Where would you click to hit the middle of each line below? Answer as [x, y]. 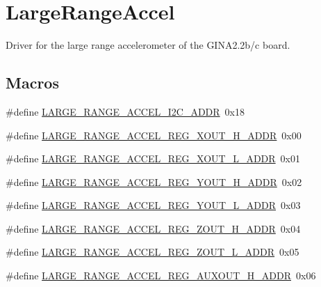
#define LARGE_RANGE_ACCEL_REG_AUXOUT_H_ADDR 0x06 [161, 276]
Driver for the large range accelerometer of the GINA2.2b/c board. [148, 45]
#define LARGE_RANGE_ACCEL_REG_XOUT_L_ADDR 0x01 [153, 158]
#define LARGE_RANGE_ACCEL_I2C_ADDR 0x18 [125, 111]
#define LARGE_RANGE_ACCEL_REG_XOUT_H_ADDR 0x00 [154, 135]
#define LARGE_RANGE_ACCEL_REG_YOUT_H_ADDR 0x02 [154, 181]
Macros [32, 83]
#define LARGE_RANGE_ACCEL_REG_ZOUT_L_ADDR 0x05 [153, 252]
